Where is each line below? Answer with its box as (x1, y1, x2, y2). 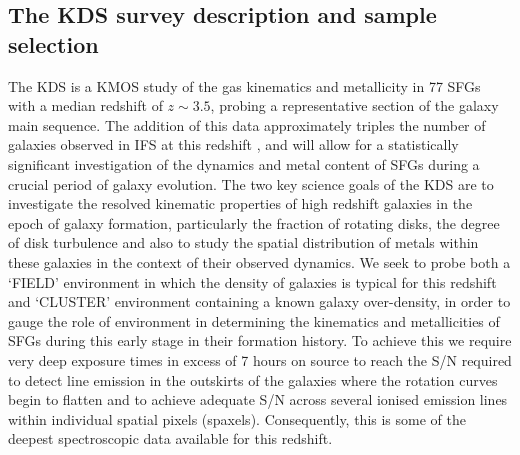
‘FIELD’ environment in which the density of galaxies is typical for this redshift (8, 271, 497, 292)
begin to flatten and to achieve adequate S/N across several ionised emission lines (8, 389, 508, 410)
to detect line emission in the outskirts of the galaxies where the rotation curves (8, 369, 498, 390)
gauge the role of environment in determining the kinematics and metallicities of (8, 310, 500, 331)
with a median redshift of (8, 95, 163, 116)
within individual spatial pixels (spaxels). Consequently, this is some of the (8, 408, 466, 429)
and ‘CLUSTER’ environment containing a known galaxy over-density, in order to (8, 291, 511, 312)
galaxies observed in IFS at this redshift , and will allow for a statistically (8, 134, 459, 155)
